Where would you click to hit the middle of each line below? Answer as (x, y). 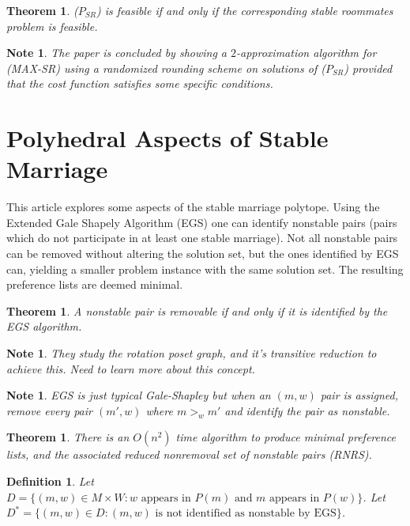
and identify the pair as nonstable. (307, 410)
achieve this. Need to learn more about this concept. (131, 368)
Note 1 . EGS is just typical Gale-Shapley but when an (139, 395)
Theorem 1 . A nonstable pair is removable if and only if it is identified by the (197, 310)
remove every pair (49, 410)
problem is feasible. (52, 26)
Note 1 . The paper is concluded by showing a (117, 53)
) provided (368, 68)
